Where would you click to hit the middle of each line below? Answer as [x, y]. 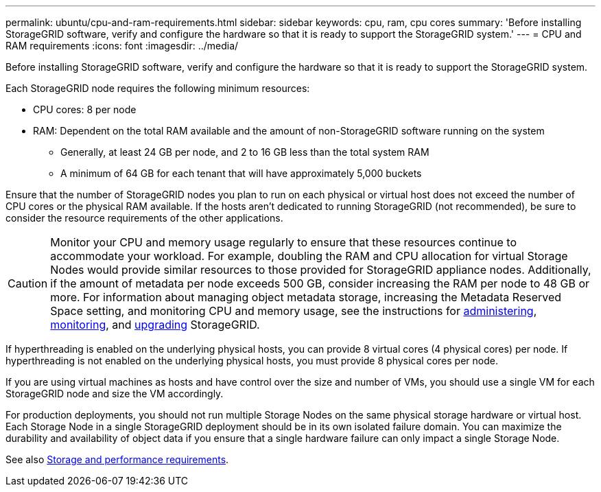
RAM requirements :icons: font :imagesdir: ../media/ [122, 46]
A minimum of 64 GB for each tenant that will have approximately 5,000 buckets [241, 173]
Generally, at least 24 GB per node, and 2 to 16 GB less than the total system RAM [245, 152]
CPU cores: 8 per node [85, 109]
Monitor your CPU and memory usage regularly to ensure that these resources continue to [283, 242]
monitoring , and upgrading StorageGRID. [155, 325]
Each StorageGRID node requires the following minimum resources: [158, 88]
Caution [28, 283]
